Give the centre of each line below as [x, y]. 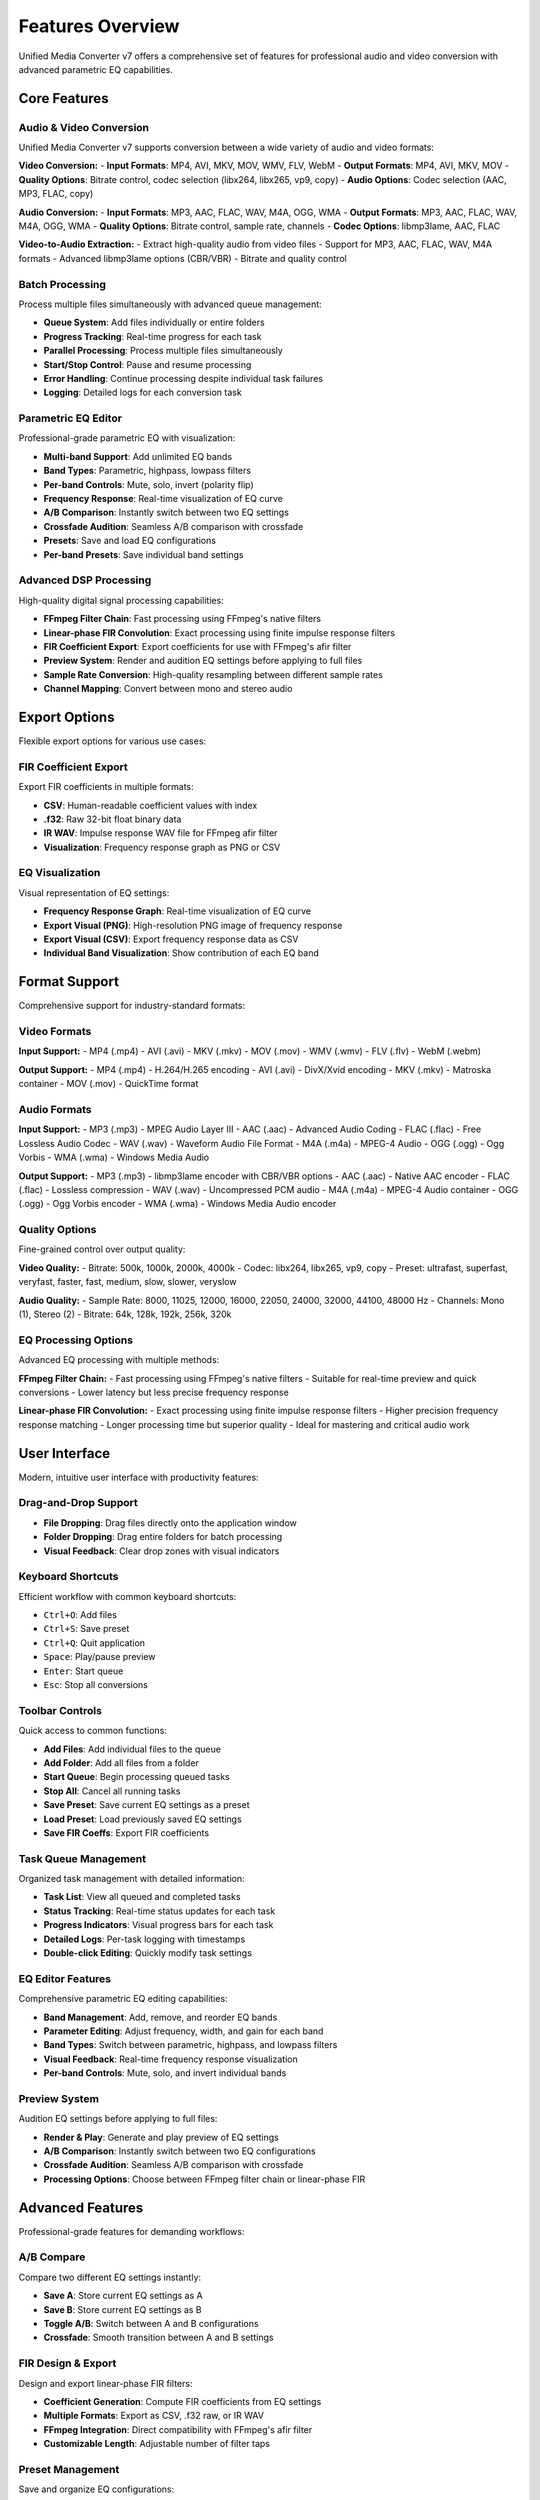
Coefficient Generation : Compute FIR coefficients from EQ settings [182, 2401]
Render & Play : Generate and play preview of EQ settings [161, 2137]
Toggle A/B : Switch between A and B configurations [151, 2323]
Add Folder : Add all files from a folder [121, 1762]
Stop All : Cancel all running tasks [112, 1791]
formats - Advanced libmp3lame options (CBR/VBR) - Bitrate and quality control [182, 258]
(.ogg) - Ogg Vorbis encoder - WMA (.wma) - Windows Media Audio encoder [177, 1204]
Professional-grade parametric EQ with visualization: [127, 438]
